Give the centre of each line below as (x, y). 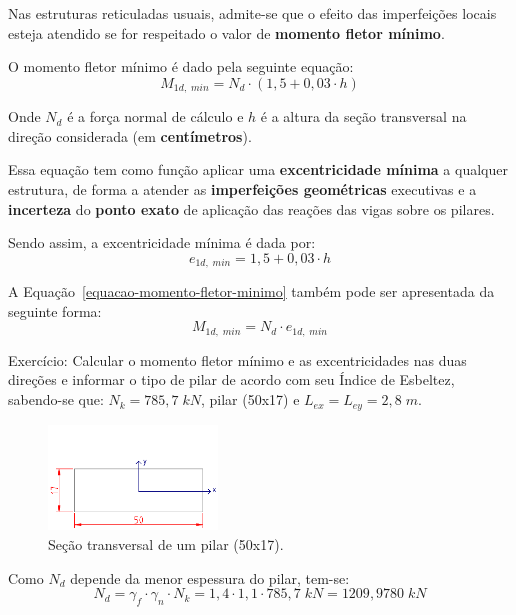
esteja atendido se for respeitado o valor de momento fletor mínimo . (226, 32)
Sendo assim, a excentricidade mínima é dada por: (162, 242)
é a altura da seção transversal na (363, 116)
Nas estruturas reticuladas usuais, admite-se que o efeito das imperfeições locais (252, 13)
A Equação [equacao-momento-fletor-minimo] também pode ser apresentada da (251, 291)
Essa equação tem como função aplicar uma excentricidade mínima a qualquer (258, 169)
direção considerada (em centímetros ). (130, 135)
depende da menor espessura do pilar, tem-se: (210, 577)
